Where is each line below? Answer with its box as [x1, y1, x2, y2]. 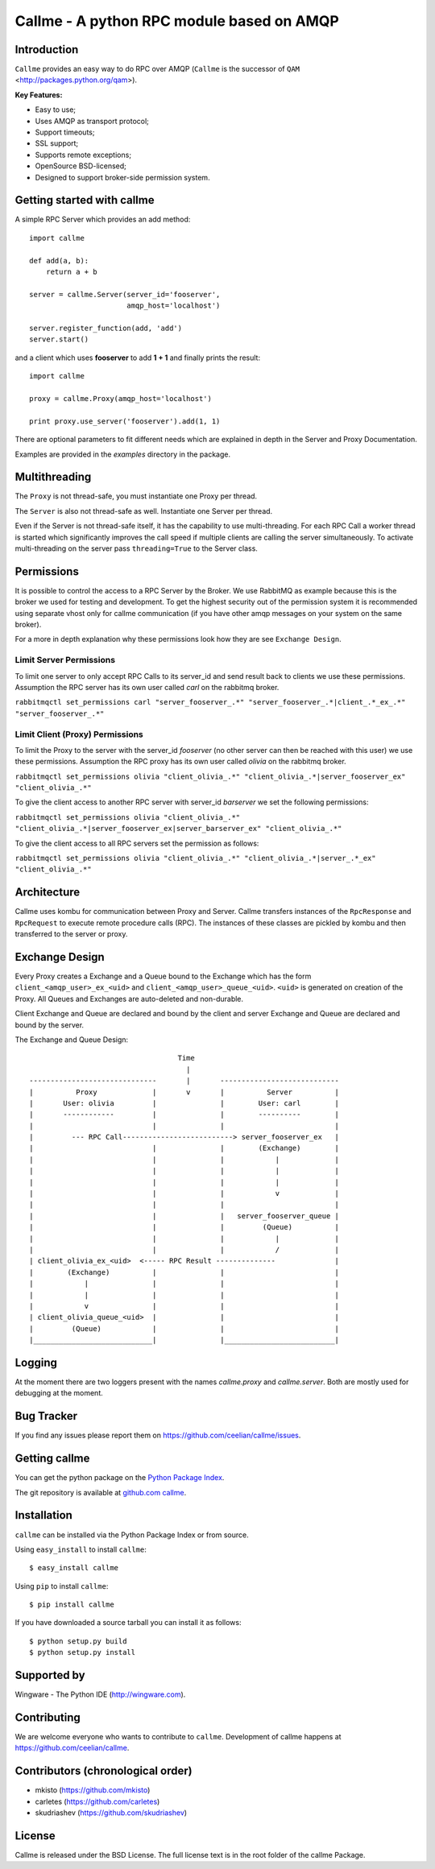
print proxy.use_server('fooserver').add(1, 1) [29, 416, 221, 426]
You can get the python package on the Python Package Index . [14, 1473, 225, 1482]
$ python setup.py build [29, 1636, 127, 1646]
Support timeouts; [35, 127, 95, 137]
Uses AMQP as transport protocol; [35, 116, 149, 126]
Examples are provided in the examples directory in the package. [14, 449, 231, 459]
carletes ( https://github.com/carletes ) [35, 1797, 160, 1806]
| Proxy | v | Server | [29, 1087, 340, 1097]
